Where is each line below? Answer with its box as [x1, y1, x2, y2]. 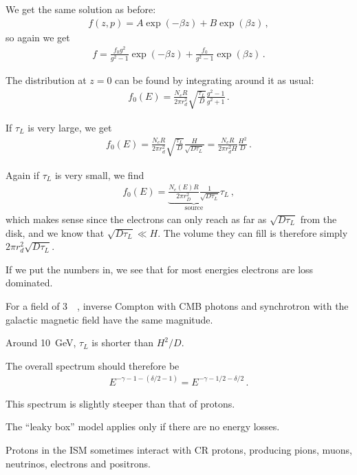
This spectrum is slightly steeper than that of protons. [6, 396, 235, 410]
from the [300, 211, 337, 226]
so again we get [6, 30, 70, 44]
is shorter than [91, 335, 154, 350]
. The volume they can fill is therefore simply [158, 225, 348, 240]
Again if [6, 167, 40, 182]
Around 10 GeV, [6, 335, 76, 350]
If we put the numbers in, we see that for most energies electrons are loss [6, 262, 314, 276]
